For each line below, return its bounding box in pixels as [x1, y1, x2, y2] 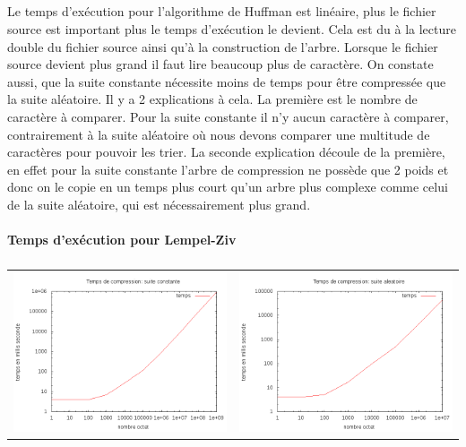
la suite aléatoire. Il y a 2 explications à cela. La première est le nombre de [7, 90, 418, 108]
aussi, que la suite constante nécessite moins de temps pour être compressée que [7, 72, 446, 90]
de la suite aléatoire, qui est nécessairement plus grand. [7, 194, 311, 213]
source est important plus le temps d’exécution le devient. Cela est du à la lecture [7, 19, 456, 38]
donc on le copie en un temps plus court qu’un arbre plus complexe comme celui [7, 177, 448, 196]
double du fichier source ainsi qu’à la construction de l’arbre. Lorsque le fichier [7, 37, 438, 56]
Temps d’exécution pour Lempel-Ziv [7, 230, 237, 249]
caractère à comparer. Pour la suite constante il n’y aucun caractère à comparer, [7, 107, 449, 125]
